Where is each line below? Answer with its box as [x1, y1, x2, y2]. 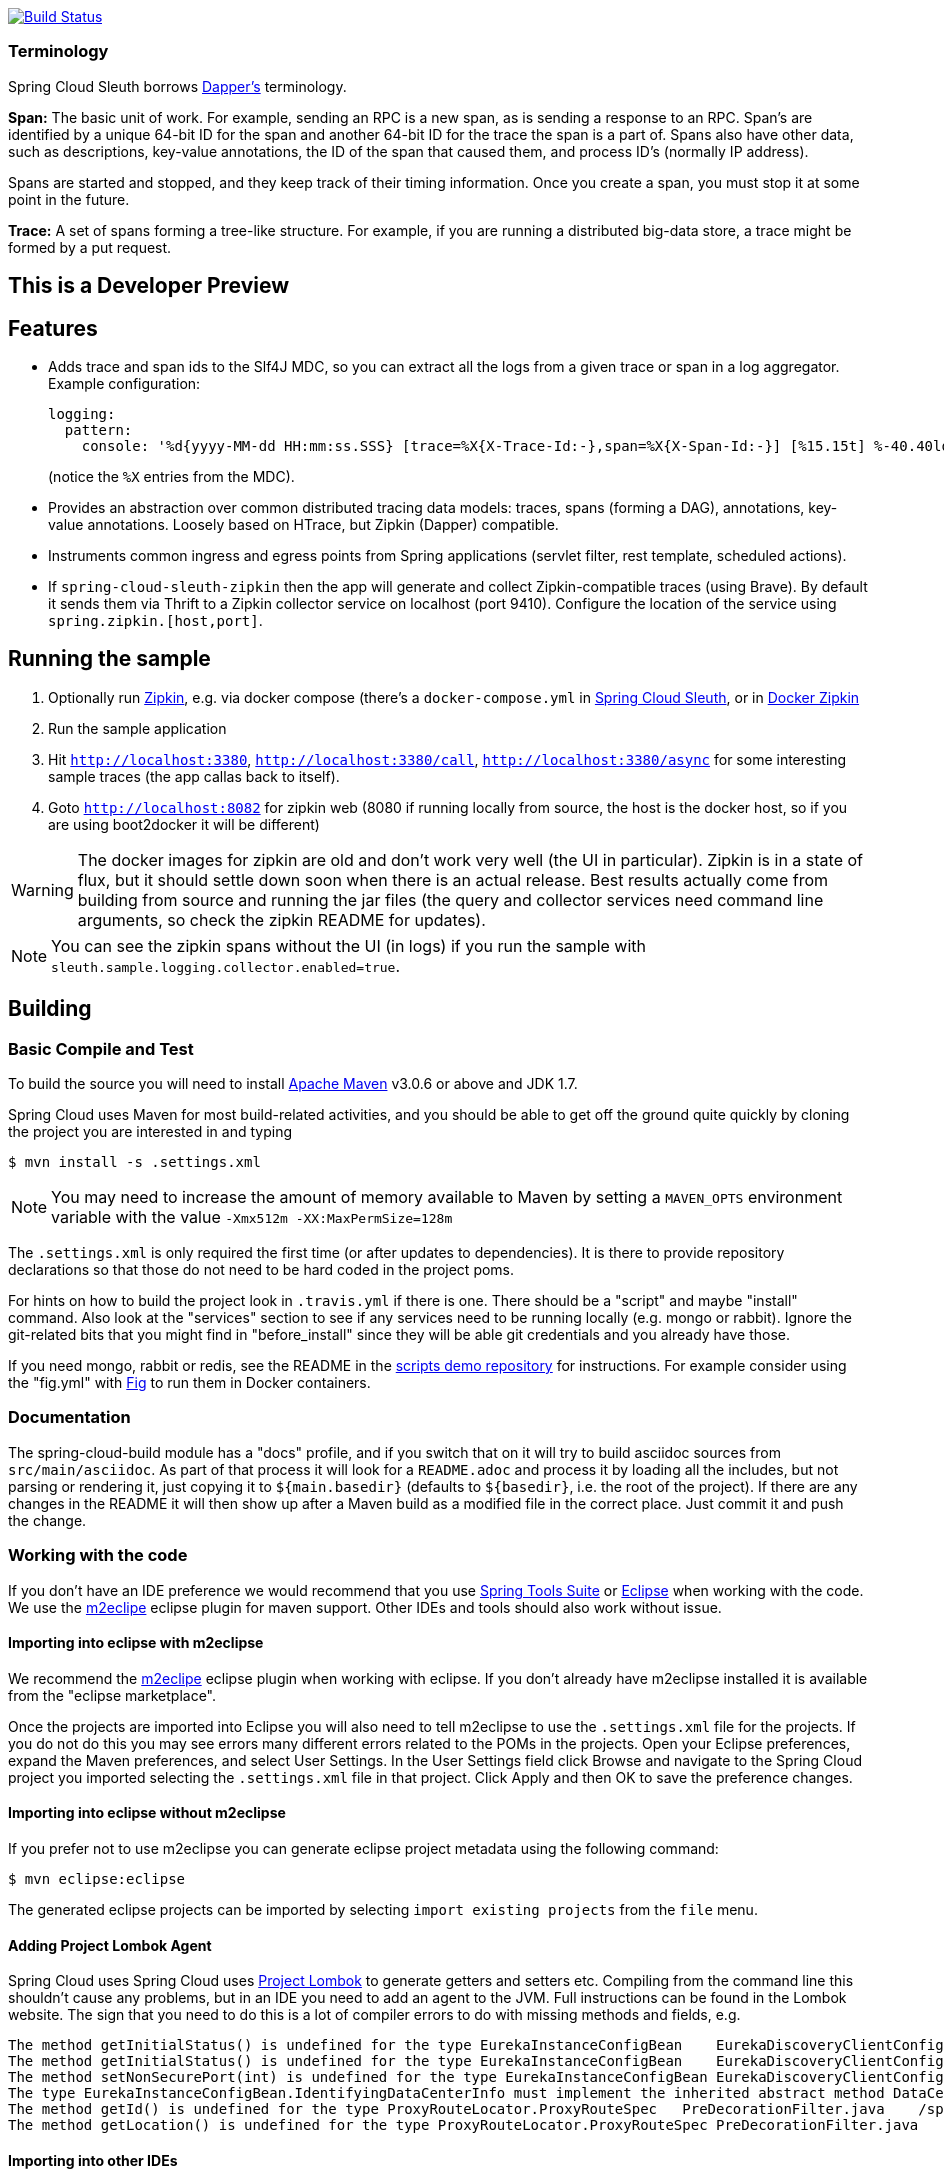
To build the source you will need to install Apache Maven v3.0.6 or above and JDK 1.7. [8, 1075, 578, 1093]
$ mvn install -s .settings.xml [8, 1154, 261, 1171]
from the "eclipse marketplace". [8, 1686, 217, 1704]
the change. [8, 1511, 87, 1529]
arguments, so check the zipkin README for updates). [77, 909, 486, 930]
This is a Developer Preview [8, 273, 290, 299]
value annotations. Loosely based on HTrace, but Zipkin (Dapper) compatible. [48, 516, 559, 534]
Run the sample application [48, 719, 227, 737]
